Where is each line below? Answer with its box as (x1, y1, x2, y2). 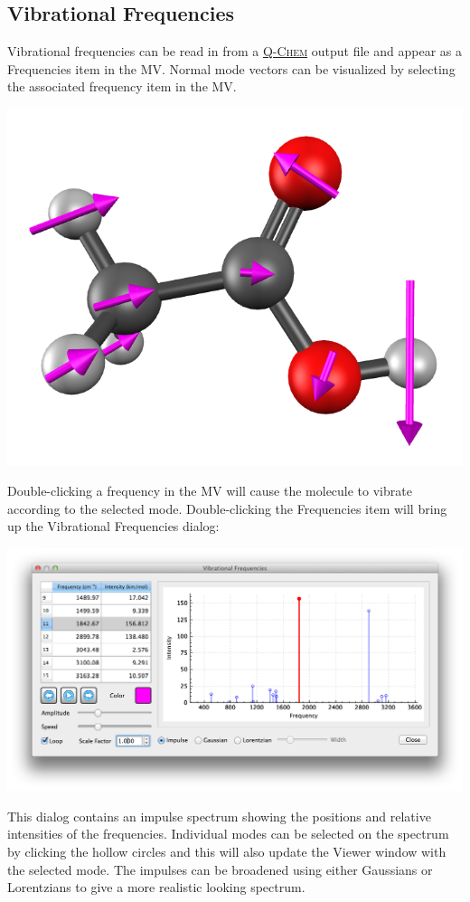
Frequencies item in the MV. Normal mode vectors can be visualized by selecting (7, 59, 456, 78)
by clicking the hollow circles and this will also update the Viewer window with (7, 842, 446, 861)
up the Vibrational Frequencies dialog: (7, 517, 220, 536)
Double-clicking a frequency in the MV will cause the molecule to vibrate (7, 481, 412, 500)
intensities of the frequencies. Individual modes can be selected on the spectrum (7, 824, 449, 843)
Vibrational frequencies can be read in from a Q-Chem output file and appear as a (7, 42, 462, 61)
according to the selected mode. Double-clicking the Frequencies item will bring (7, 498, 447, 517)
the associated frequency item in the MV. (7, 77, 237, 96)
